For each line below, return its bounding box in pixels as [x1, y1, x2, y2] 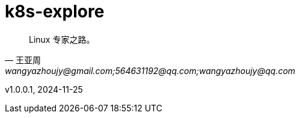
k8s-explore [5, 1, 105, 22]
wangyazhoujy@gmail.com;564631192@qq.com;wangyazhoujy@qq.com [5, 65, 296, 76]
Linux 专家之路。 [29, 34, 95, 45]
